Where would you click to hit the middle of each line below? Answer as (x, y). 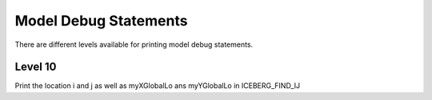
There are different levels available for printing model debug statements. (134, 44)
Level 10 (36, 67)
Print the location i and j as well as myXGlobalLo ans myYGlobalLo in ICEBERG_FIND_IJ (158, 86)
